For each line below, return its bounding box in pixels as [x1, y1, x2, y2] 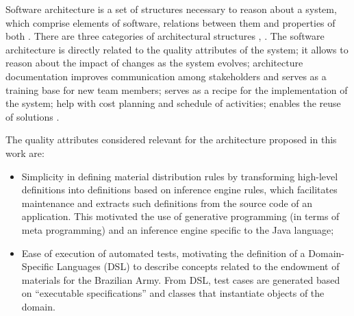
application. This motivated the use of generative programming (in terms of [21, 209, 340, 223]
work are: [5, 145, 45, 160]
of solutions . [5, 109, 60, 123]
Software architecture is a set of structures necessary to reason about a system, [5, 2, 337, 16]
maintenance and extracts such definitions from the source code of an [21, 195, 313, 210]
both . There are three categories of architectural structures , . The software [5, 29, 325, 43]
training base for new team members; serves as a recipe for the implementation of [5, 82, 348, 97]
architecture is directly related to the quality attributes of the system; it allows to [5, 42, 349, 56]
